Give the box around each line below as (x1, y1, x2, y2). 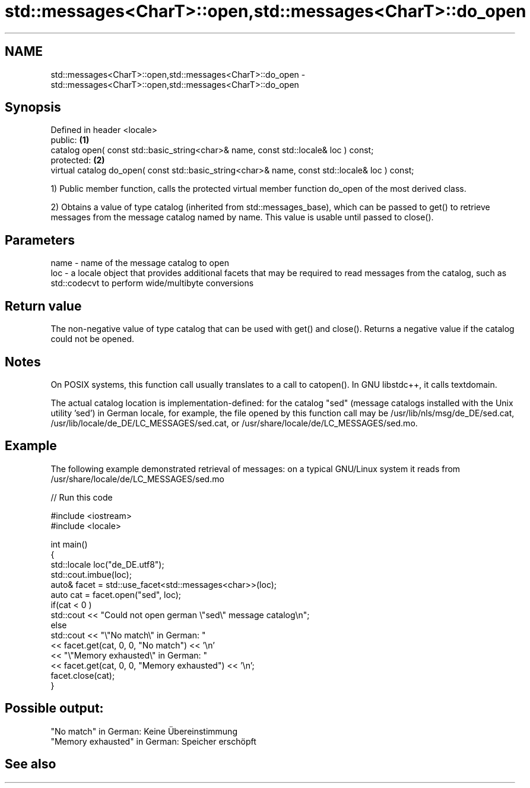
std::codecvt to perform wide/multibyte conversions (50, 278, 254, 289)
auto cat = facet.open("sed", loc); (50, 589, 182, 600)
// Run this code (50, 492, 113, 502)
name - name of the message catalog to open (50, 258, 229, 268)
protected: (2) (50, 155, 105, 166)
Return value (5, 298, 82, 314)
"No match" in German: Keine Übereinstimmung (50, 726, 237, 736)
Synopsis (5, 100, 61, 115)
